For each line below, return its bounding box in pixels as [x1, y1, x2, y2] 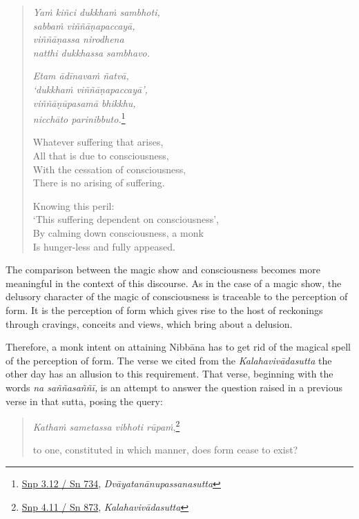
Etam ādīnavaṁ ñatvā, [32, 68, 129, 83]
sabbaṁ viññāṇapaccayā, [32, 18, 135, 32]
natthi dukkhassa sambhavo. [32, 45, 151, 59]
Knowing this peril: [32, 198, 115, 213]
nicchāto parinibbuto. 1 [32, 110, 126, 126]
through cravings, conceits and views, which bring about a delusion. [6, 316, 293, 331]
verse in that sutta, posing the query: [6, 393, 163, 408]
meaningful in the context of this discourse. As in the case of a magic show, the [6, 275, 342, 290]
